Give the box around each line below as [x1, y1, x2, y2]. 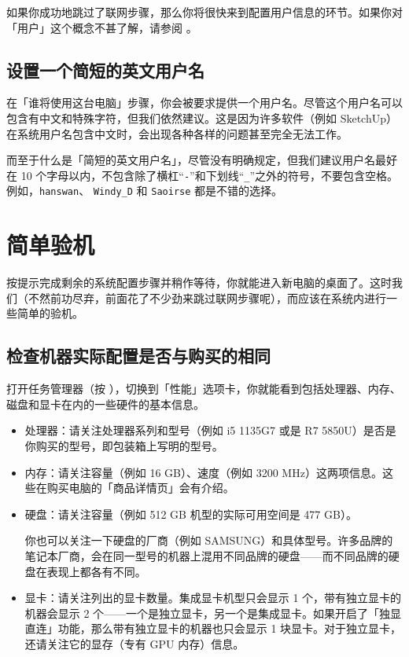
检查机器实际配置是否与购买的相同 [6, 343, 271, 368]
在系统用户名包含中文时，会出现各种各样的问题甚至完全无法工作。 [6, 125, 348, 141]
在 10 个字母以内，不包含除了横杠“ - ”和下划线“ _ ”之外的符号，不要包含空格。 [6, 167, 399, 183]
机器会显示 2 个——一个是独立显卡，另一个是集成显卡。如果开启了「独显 [24, 604, 402, 621]
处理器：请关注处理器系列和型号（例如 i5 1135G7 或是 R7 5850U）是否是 [24, 422, 396, 439]
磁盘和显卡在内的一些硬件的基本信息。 [6, 395, 204, 412]
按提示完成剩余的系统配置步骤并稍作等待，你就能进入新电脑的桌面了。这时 [6, 274, 392, 291]
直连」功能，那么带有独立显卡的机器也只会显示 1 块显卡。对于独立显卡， [24, 620, 402, 637]
